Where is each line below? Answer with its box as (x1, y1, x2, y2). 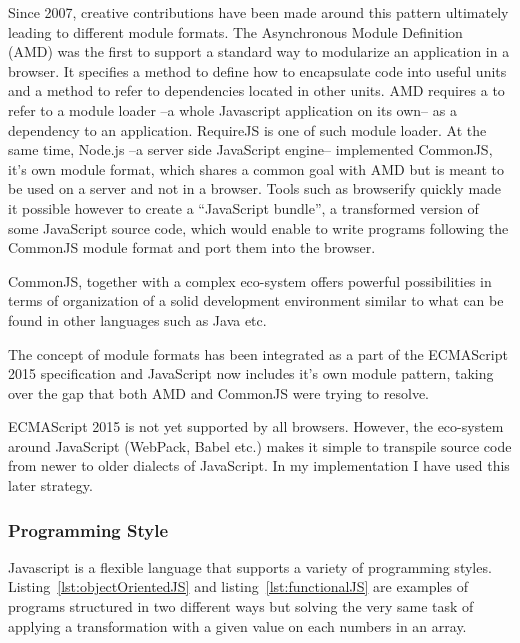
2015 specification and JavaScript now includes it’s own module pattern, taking (8, 363, 494, 384)
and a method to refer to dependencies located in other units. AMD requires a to (8, 80, 505, 101)
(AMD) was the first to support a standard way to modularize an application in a (8, 41, 510, 62)
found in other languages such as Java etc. (8, 309, 267, 330)
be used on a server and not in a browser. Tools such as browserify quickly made (8, 178, 502, 199)
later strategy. (8, 475, 93, 496)
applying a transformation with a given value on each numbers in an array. (8, 615, 467, 636)
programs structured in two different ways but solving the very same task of (8, 596, 474, 617)
